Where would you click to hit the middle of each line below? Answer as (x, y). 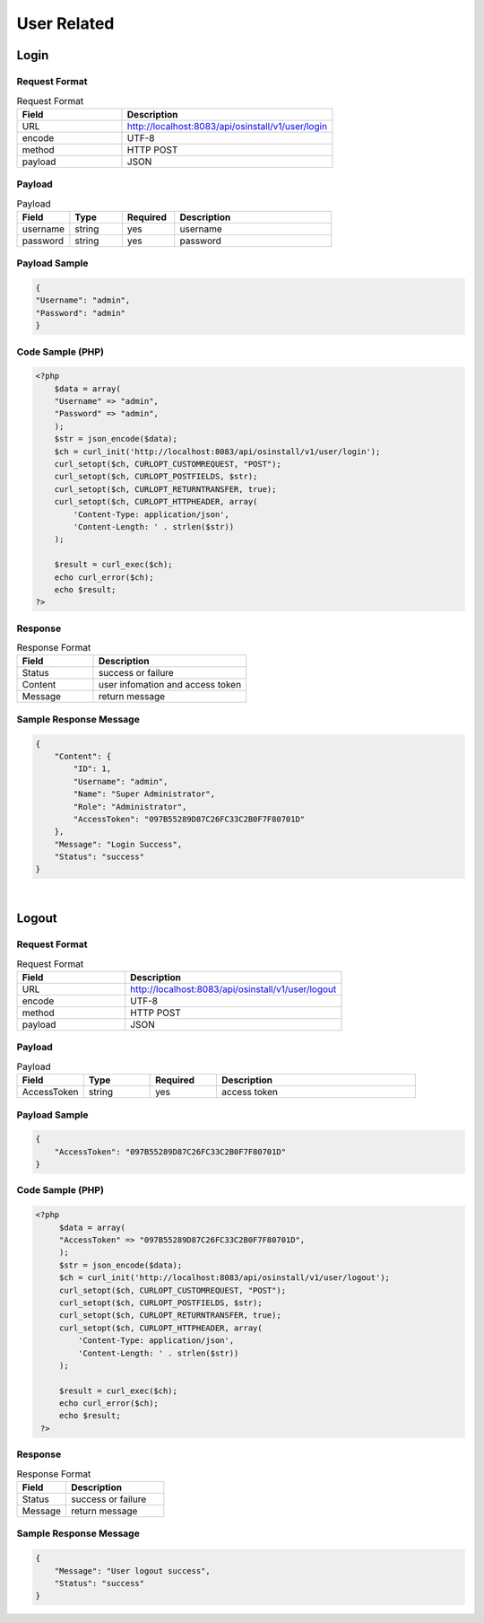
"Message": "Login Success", (118, 844)
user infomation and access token (170, 685)
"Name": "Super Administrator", (144, 794)
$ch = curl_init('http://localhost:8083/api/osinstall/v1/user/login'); (217, 452)
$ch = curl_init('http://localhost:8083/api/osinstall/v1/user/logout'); (224, 1278)
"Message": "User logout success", (132, 1570)
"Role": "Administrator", (130, 807)
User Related (65, 23)
